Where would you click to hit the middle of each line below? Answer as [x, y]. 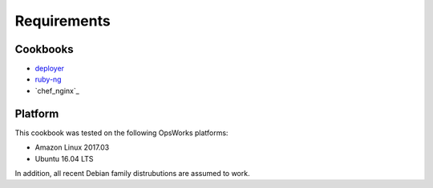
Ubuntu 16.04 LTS [64, 158]
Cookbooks [44, 49]
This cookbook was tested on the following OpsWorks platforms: [121, 133]
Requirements [63, 21]
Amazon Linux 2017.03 [72, 147]
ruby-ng [48, 79]
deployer [49, 69]
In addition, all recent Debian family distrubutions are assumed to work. [132, 173]
